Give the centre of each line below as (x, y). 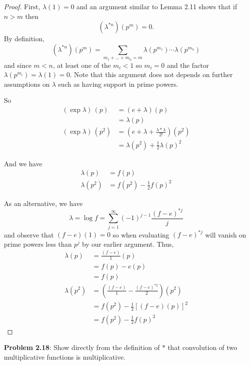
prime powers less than (38, 244)
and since (18, 65)
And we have (23, 163)
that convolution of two (202, 347)
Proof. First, (22, 6)
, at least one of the (82, 65)
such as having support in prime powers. (118, 84)
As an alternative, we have (43, 203)
